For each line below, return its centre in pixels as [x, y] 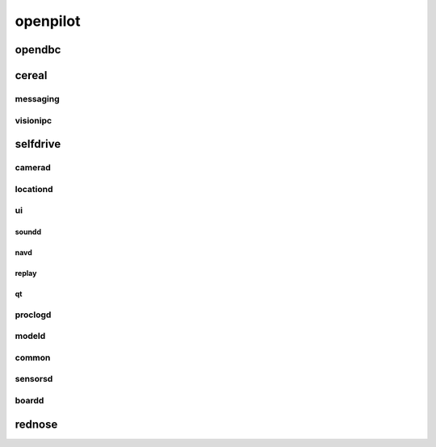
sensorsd [34, 379]
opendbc [38, 50]
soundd [28, 232]
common [33, 357]
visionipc [34, 120]
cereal [31, 75]
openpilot [48, 21]
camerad [33, 168]
